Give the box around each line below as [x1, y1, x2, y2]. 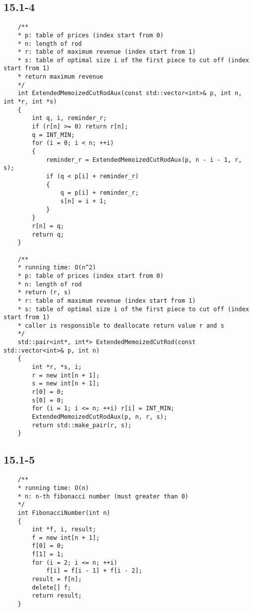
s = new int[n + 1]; [32, 380, 100, 387]
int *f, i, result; [32, 526, 96, 533]
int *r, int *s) [3, 98, 57, 106]
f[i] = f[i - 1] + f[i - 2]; [46, 567, 143, 575]
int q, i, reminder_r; [32, 115, 107, 122]
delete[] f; [32, 584, 72, 591]
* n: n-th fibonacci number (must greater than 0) [17, 492, 189, 500]
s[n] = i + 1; [60, 197, 107, 205]
